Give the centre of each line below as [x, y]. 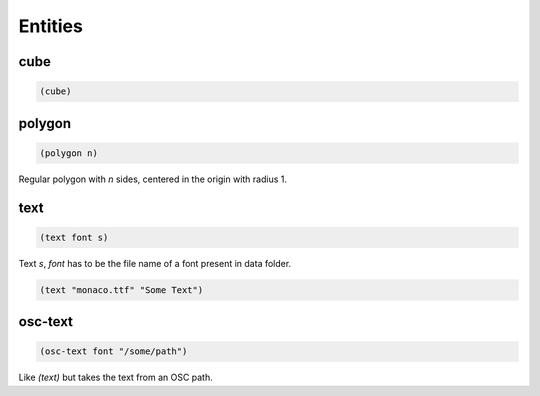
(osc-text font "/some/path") [113, 351]
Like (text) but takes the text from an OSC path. [116, 377]
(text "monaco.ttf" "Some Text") [121, 289]
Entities [51, 26]
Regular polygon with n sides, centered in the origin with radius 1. [153, 179]
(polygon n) [69, 153]
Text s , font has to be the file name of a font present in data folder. [155, 263]
